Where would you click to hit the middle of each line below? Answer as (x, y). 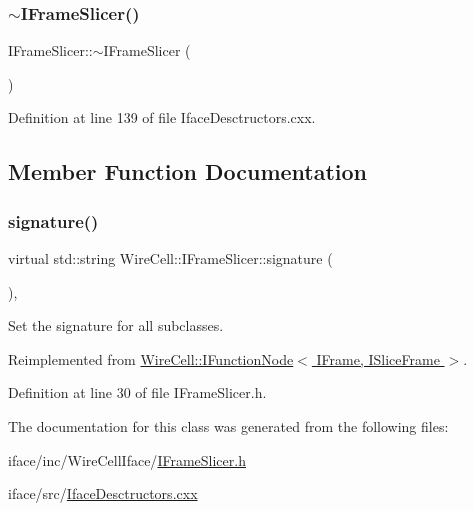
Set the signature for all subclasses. (116, 325)
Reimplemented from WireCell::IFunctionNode (151, 358)
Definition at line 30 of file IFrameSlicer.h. (137, 392)
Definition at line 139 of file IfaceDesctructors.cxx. (162, 117)
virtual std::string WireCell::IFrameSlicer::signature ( (170, 258)
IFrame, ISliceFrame (378, 358)
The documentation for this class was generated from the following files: (228, 425)
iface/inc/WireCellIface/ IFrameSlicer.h (127, 459)
